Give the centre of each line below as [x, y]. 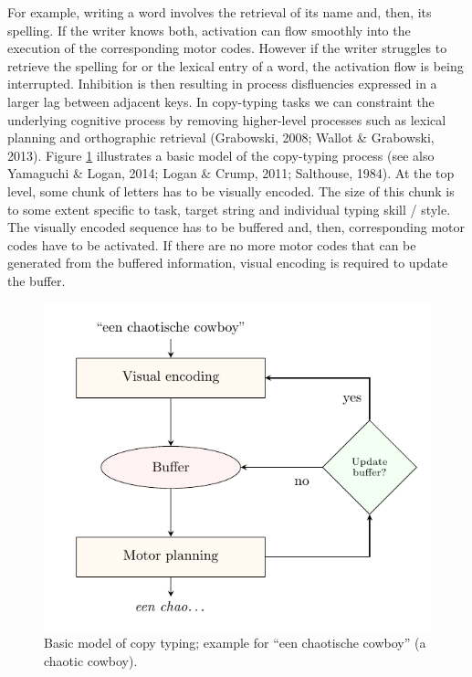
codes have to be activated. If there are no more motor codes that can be [212, 244]
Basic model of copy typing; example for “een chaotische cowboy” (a [235, 643]
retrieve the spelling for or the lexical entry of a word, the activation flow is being [236, 65]
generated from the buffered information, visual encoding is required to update [228, 263]
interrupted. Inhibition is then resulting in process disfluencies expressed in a [222, 84]
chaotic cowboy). [91, 661]
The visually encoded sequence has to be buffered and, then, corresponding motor [236, 227]
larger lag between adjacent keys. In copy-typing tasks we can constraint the [221, 101]
